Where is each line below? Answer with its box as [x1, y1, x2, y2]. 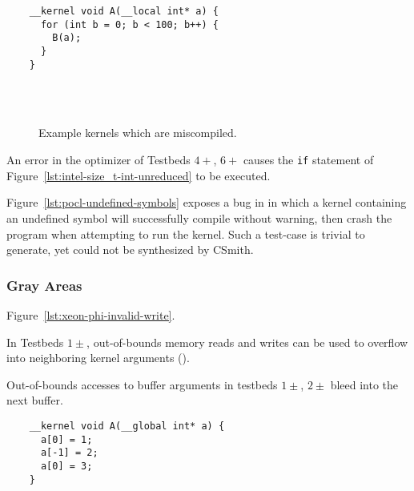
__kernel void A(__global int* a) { [29, 420, 225, 432]
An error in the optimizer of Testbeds [6, 151, 191, 168]
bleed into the [330, 376, 399, 392]
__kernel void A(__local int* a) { [29, 6, 219, 17]
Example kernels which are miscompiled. [38, 124, 237, 141]
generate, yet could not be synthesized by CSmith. [6, 241, 254, 258]
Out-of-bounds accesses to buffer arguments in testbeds [6, 376, 278, 392]
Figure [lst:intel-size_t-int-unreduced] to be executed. [6, 167, 271, 183]
